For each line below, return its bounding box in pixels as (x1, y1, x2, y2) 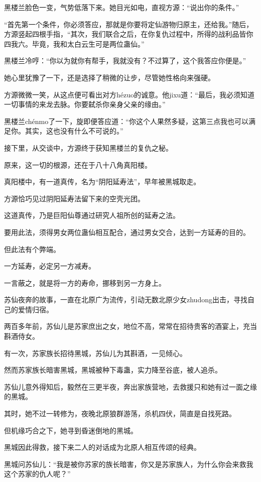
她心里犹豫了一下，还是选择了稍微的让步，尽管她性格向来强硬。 (4, 72, 215, 82)
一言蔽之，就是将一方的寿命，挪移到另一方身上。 (4, 277, 166, 288)
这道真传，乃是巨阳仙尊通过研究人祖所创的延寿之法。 (4, 210, 180, 220)
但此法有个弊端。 (4, 244, 60, 254)
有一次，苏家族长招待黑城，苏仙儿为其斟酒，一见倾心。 (4, 347, 187, 358)
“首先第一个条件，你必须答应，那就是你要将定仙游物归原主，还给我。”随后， (4, 19, 253, 29)
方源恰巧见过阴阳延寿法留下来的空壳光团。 (4, 193, 145, 203)
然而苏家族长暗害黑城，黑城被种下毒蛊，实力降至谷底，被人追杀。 (4, 365, 222, 375)
